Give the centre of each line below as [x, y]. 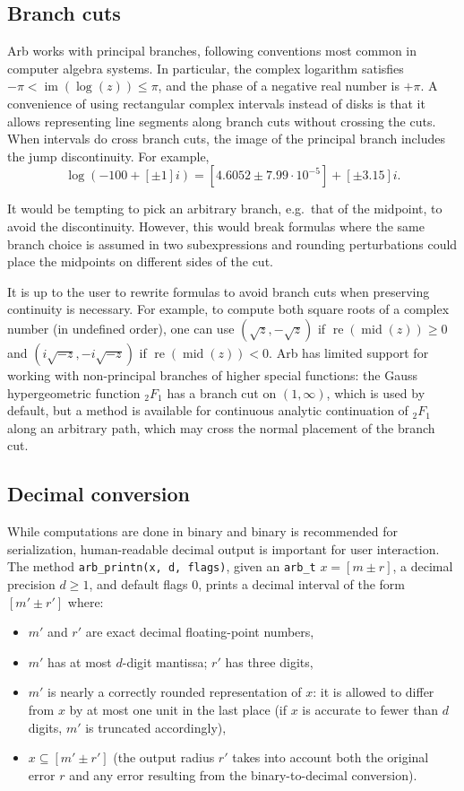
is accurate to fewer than [370, 709]
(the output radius [164, 757]
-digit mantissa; [165, 661]
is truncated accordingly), [156, 727]
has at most [80, 661]
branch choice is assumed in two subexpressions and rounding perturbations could [232, 243]
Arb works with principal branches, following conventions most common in [212, 51]
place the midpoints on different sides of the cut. [140, 261]
